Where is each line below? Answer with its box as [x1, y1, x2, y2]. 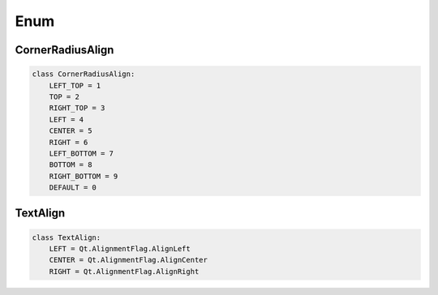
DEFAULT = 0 [49, 183, 97, 192]
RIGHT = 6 [49, 138, 88, 147]
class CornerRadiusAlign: [32, 70, 135, 79]
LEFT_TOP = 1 [49, 81, 101, 90]
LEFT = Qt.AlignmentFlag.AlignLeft [49, 244, 191, 254]
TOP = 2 [49, 92, 80, 101]
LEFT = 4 [49, 114, 84, 124]
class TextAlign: [32, 233, 101, 242]
